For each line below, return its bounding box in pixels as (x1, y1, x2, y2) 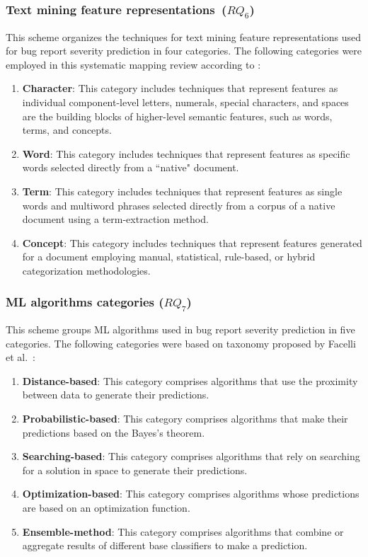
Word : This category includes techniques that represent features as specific (22, 146, 350, 161)
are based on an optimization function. (22, 500, 190, 515)
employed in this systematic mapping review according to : (6, 57, 261, 71)
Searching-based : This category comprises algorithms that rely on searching (22, 449, 360, 464)
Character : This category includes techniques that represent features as (22, 81, 338, 96)
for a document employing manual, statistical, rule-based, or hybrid (22, 249, 316, 264)
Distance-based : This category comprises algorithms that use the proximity (22, 373, 358, 388)
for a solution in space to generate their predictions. (22, 462, 248, 477)
